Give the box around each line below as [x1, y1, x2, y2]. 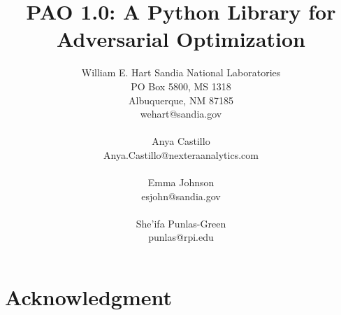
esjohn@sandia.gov [141, 188, 221, 203]
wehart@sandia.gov [140, 106, 222, 121]
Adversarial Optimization [56, 24, 306, 53]
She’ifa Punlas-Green [136, 216, 226, 230]
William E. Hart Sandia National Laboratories [81, 65, 281, 80]
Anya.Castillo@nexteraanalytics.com [103, 147, 259, 162]
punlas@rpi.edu [148, 230, 214, 244]
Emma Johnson [147, 175, 215, 190]
